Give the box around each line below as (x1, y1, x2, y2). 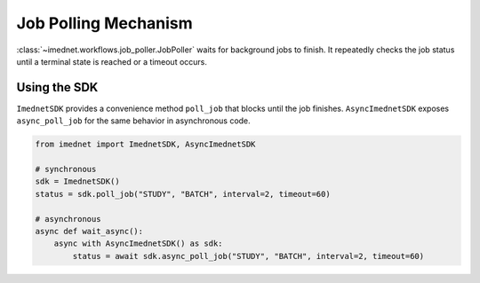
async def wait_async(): (35, 226, 144, 236)
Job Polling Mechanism (16, 13, 193, 33)
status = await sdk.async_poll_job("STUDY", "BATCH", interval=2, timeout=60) (72, 251, 425, 261)
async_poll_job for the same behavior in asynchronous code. (16, 115, 251, 126)
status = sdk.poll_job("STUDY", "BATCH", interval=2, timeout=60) (35, 189, 331, 199)
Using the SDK (16, 80, 99, 95)
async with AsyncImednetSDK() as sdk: (53, 239, 223, 248)
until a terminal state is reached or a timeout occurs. (16, 56, 208, 67)
